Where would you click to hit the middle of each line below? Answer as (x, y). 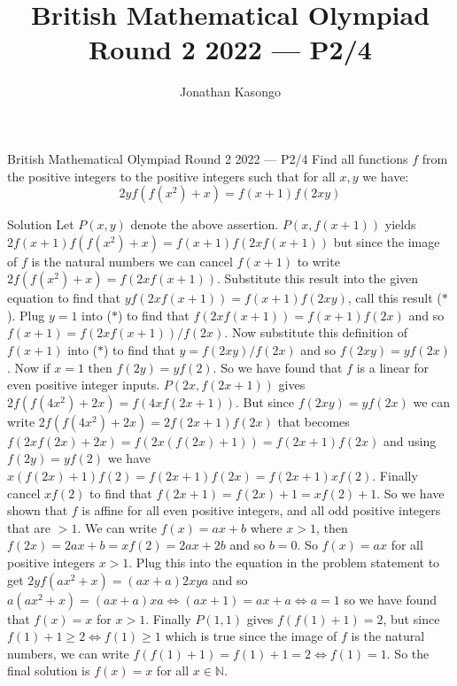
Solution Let (41, 224)
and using (410, 440)
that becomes (314, 421)
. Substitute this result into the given (318, 278)
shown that (38, 510)
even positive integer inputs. (84, 385)
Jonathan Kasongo (230, 92)
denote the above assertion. (205, 224)
